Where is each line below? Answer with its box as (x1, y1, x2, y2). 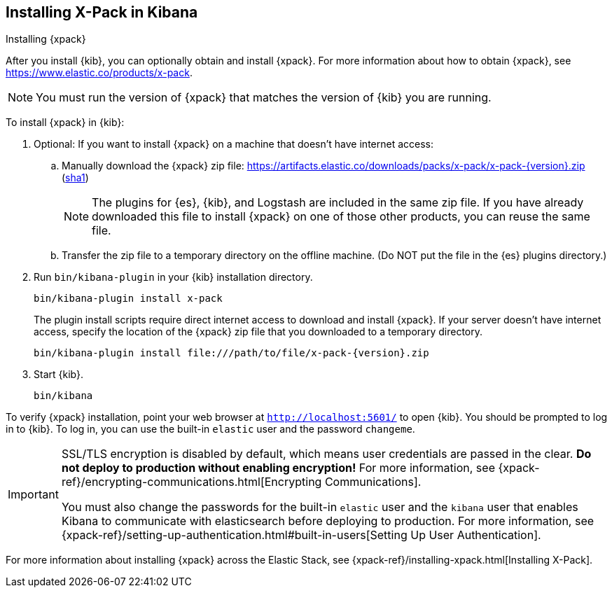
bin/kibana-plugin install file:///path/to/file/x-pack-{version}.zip (34, 347, 429, 359)
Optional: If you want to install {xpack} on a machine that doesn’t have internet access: (34, 138, 434, 151)
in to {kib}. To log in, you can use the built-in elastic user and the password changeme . (6, 423, 415, 435)
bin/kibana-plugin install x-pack (34, 293, 223, 305)
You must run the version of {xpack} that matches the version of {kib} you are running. (36, 90, 492, 105)
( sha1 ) (62, 172, 89, 184)
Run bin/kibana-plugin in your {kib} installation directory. (34, 271, 313, 284)
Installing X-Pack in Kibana (6, 4, 198, 21)
